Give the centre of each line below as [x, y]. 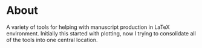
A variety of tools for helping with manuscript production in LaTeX [88, 27]
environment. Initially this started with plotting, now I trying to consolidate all [101, 33]
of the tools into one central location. [52, 40]
